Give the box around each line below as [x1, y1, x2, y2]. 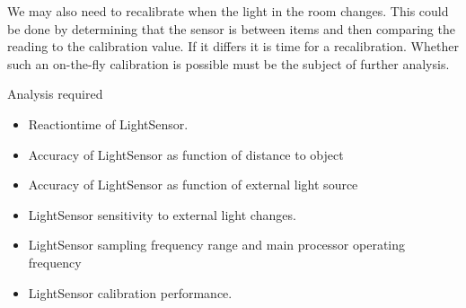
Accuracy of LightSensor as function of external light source [28, 175, 358, 194]
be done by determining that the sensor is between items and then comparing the [7, 19, 455, 38]
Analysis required [7, 84, 103, 103]
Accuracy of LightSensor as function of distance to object [28, 145, 344, 163]
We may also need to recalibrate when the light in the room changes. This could [7, 2, 449, 20]
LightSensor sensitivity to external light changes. [28, 205, 296, 224]
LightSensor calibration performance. [28, 283, 233, 302]
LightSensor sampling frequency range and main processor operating [28, 235, 406, 254]
